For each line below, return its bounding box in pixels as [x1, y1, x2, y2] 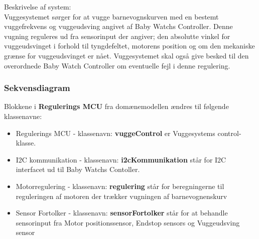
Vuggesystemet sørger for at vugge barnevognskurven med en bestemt [4, 11, 219, 21]
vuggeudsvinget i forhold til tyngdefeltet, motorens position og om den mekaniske [4, 40, 255, 51]
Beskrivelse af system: [4, 1, 71, 11]
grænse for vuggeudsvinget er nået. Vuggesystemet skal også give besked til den [4, 50, 249, 60]
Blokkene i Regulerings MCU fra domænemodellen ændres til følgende [4, 101, 229, 111]
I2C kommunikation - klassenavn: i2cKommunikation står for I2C [16, 154, 226, 164]
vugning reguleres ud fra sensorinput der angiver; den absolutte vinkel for [4, 30, 230, 41]
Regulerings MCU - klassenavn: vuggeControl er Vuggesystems [16, 127, 215, 138]
